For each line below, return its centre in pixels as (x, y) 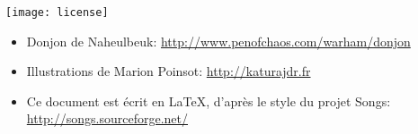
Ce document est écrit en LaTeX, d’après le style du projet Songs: (209, 100)
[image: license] (57, 13)
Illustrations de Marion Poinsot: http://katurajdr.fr (169, 71)
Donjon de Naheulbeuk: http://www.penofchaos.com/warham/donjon (218, 41)
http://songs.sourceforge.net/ (107, 118)
